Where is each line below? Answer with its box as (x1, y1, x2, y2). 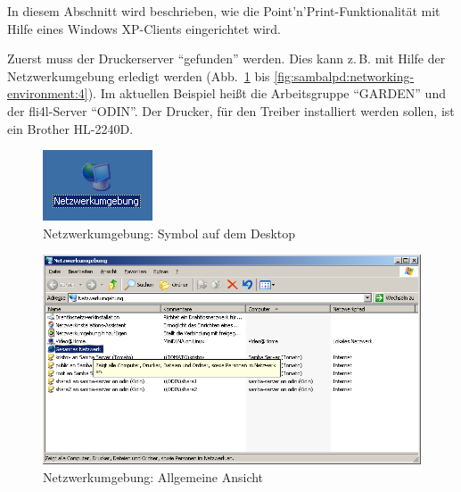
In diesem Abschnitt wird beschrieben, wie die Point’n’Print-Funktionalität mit (7, 2, 440, 20)
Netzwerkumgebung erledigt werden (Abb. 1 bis (7, 66, 270, 85)
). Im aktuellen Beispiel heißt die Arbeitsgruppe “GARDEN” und (87, 84, 446, 103)
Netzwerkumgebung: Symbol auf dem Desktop (43, 223, 296, 242)
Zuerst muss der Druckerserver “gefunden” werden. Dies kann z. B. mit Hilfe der (7, 49, 446, 68)
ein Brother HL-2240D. (7, 119, 134, 138)
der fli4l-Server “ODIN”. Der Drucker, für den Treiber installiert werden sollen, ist (7, 101, 455, 120)
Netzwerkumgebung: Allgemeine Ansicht (43, 467, 264, 486)
